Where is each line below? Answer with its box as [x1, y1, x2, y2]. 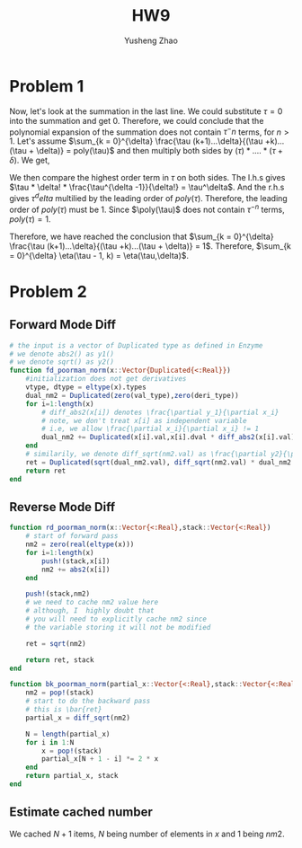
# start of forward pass [25, 532, 119, 541]
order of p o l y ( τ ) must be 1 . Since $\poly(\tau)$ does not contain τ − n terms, [9, 203, 285, 215]
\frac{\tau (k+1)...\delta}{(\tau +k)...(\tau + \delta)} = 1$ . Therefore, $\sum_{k [9, 240, 292, 252]
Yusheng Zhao [124, 35, 178, 46]
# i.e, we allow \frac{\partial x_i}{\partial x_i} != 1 [41, 424, 259, 434]
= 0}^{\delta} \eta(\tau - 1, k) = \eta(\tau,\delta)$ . [9, 250, 190, 261]
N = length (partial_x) [25, 729, 111, 738]
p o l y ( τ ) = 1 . [9, 213, 51, 225]
